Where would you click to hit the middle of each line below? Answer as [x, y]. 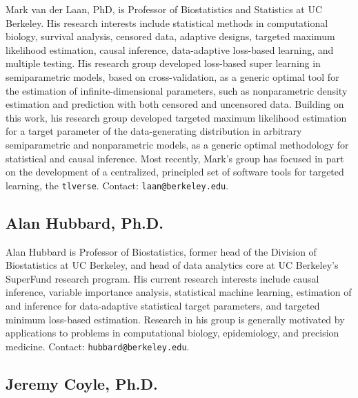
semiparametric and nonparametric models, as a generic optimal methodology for [177, 144]
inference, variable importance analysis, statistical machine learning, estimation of [179, 292]
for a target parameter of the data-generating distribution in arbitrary [154, 131]
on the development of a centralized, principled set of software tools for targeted [175, 172]
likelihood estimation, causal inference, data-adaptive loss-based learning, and [170, 49]
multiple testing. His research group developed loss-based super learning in [163, 63]
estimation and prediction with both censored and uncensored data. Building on [175, 104]
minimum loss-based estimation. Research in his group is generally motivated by [175, 319]
